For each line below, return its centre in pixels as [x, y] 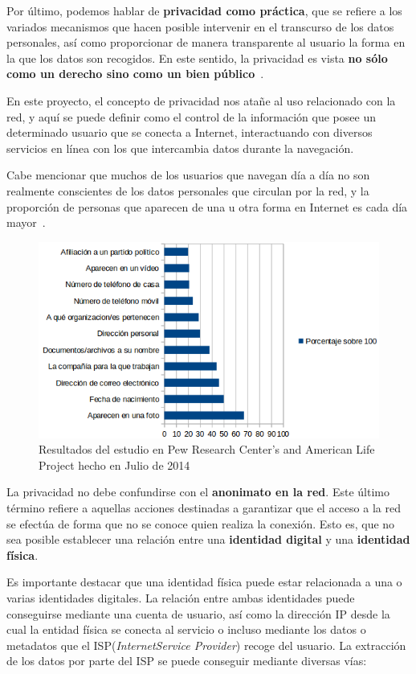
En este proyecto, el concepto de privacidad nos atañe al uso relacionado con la [201, 100]
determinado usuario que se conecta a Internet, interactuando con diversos [190, 132]
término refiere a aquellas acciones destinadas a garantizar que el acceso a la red [204, 508]
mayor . [26, 222]
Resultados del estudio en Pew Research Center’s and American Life [207, 449]
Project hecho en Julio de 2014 [114, 464]
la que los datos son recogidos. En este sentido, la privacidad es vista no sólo [197, 58]
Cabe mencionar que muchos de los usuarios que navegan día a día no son [188, 175]
